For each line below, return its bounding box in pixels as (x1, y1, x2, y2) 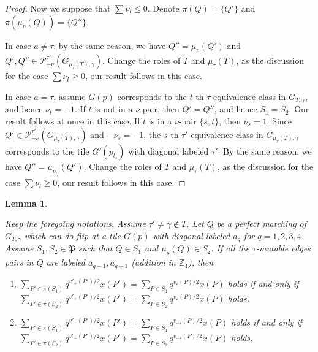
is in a (148, 115, 172, 128)
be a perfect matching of (216, 217, 307, 230)
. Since (267, 115, 292, 128)
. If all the (211, 242, 249, 254)
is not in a (94, 102, 133, 115)
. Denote (147, 2, 180, 14)
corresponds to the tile (5, 144, 89, 157)
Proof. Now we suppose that (5, 2, 111, 14)
